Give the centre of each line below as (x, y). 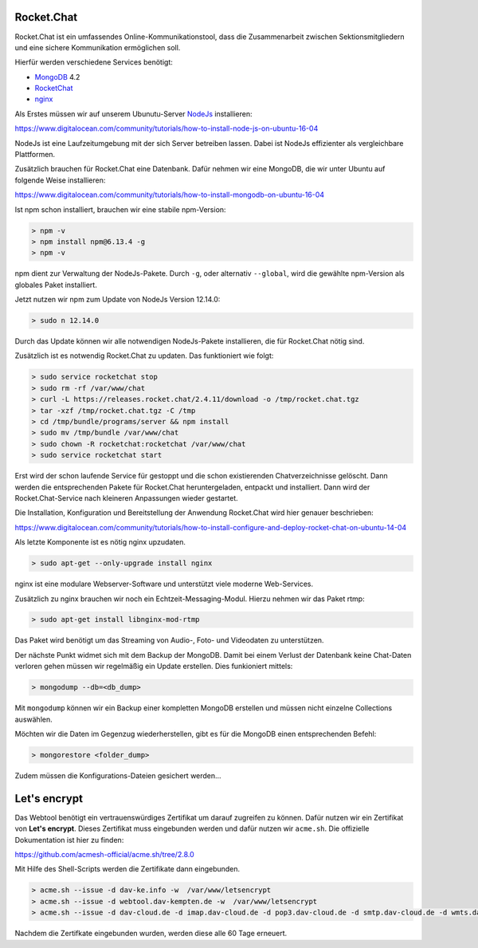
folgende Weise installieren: (60, 180)
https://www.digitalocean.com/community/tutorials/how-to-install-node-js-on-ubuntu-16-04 (167, 128)
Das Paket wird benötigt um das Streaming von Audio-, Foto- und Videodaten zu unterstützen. (169, 640)
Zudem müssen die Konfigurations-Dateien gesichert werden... (118, 775)
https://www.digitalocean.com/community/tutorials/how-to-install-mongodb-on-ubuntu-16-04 (170, 195)
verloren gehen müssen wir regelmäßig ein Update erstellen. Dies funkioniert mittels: (154, 667)
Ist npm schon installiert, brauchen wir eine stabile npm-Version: (120, 209)
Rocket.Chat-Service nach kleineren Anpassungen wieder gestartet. (126, 498)
